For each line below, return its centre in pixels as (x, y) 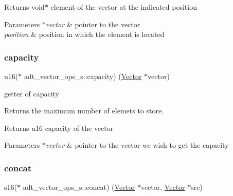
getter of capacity (32, 93)
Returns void (24, 7)
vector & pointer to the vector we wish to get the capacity (137, 145)
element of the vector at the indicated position (124, 7)
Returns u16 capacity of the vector (59, 128)
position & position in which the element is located (84, 34)
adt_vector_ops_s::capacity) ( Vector (83, 76)
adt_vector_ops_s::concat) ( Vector (79, 187)
